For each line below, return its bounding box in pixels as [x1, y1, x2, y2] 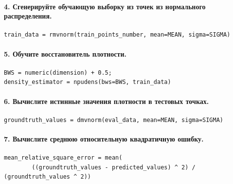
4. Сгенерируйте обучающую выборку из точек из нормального [4, 1, 206, 11]
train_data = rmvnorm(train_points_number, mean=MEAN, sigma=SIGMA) [4, 31, 231, 39]
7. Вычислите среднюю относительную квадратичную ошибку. [4, 133, 204, 143]
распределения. [4, 11, 52, 21]
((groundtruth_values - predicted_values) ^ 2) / [32, 164, 196, 171]
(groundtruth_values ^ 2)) [4, 173, 91, 181]
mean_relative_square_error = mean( [4, 154, 123, 162]
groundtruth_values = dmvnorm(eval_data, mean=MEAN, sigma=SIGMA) [4, 116, 224, 123]
